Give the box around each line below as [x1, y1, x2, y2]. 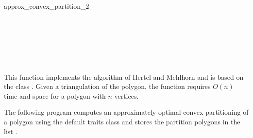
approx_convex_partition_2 [4, 1, 89, 11]
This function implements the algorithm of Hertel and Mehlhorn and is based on [4, 71, 244, 82]
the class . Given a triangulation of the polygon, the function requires [4, 81, 211, 91]
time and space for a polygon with [4, 90, 106, 101]
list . [4, 126, 17, 136]
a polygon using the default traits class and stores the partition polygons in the [4, 116, 240, 126]
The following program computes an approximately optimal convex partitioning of [4, 107, 249, 117]
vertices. [114, 90, 139, 101]
